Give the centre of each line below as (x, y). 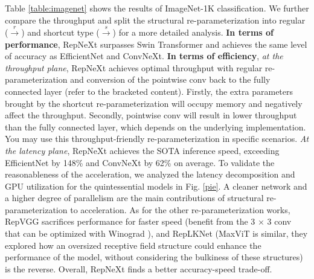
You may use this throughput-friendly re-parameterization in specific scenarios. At (157, 139)
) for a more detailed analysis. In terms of (193, 32)
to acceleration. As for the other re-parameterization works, (180, 209)
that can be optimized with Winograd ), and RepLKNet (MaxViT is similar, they (156, 233)
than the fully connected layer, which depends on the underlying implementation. (155, 127)
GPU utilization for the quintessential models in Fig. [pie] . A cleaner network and (156, 186)
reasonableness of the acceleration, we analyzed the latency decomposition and (150, 174)
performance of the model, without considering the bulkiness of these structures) (154, 257)
